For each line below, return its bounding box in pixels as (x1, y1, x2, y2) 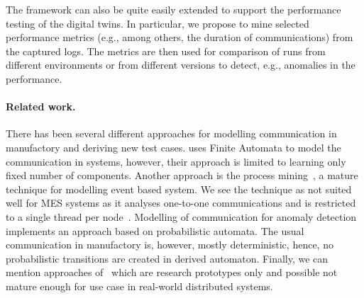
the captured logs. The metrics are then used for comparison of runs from (6, 43, 326, 58)
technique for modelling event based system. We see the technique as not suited (6, 181, 352, 196)
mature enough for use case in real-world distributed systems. (6, 278, 273, 293)
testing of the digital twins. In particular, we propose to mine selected (6, 16, 309, 30)
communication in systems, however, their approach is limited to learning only (6, 154, 346, 168)
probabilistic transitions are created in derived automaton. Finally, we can (6, 251, 329, 265)
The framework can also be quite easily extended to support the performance (6, 2, 341, 16)
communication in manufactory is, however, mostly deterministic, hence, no (6, 237, 333, 252)
